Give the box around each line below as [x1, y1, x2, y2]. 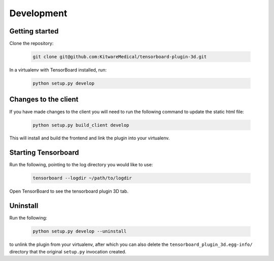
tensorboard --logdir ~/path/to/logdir [32, 175, 132, 181]
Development [9, 8, 67, 19]
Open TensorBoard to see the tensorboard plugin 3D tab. [9, 188, 129, 195]
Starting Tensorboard [9, 148, 79, 157]
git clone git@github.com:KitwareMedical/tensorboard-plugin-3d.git [32, 54, 207, 60]
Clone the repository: [9, 41, 54, 47]
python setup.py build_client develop [32, 122, 129, 128]
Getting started [9, 27, 59, 35]
